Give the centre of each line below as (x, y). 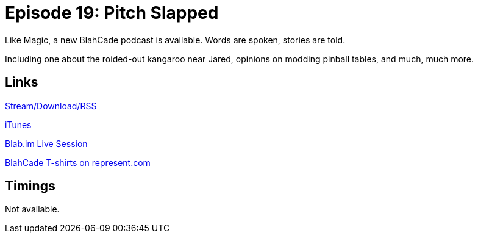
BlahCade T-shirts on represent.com (78, 162)
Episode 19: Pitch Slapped (112, 13)
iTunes (18, 124)
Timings (30, 186)
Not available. (32, 209)
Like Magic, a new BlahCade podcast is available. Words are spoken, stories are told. (175, 40)
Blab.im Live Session (46, 143)
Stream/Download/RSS (51, 106)
